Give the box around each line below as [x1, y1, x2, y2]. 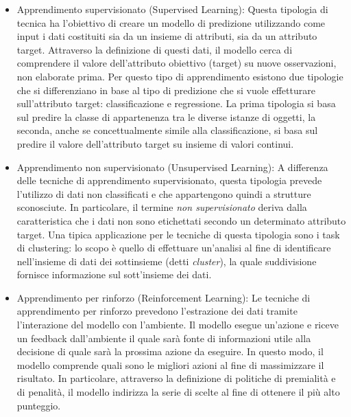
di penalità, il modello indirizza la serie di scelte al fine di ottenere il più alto [16, 385, 340, 399]
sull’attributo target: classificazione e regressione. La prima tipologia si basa [16, 96, 336, 111]
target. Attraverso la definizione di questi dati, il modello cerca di [16, 42, 293, 56]
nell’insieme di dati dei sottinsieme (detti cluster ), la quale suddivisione [16, 253, 317, 268]
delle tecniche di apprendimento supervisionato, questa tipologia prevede [16, 173, 322, 188]
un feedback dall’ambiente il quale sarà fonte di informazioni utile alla [16, 330, 311, 345]
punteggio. [16, 398, 61, 412]
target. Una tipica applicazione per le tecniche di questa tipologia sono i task [16, 227, 340, 241]
